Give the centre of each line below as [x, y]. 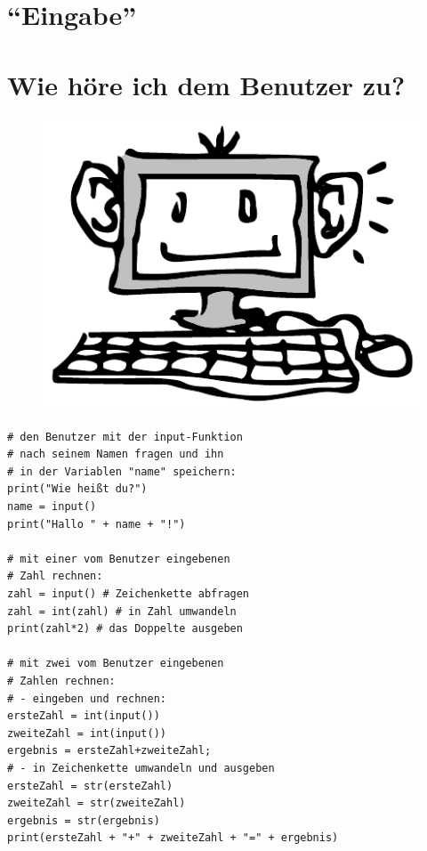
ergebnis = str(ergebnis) [84, 820]
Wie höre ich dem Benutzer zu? [206, 84]
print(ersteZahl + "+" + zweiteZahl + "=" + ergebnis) [173, 838]
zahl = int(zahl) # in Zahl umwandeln [122, 611]
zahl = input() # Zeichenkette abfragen [129, 593]
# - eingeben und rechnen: [87, 698]
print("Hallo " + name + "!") [97, 524]
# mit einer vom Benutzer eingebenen [119, 559]
